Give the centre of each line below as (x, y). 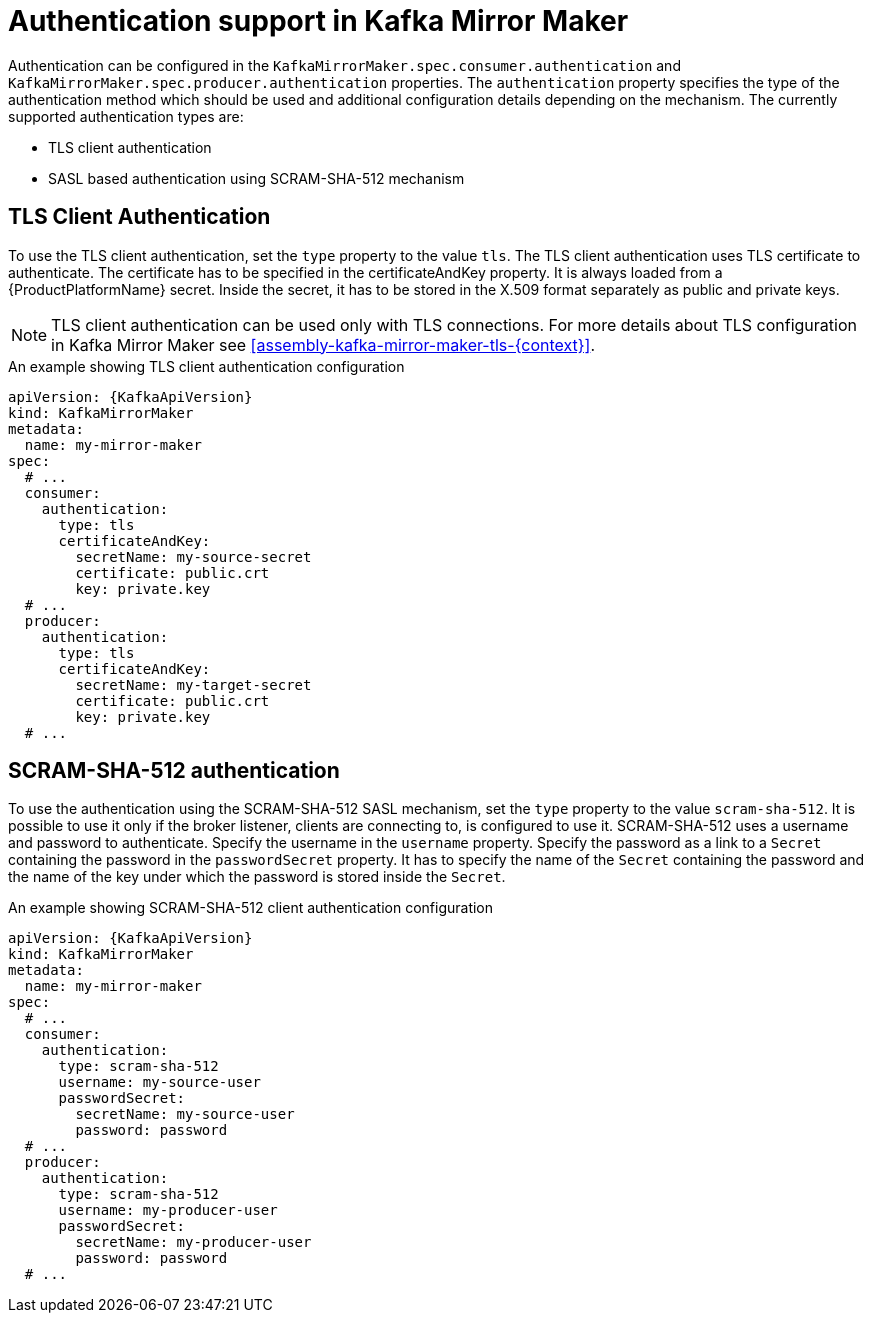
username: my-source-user (159, 1082)
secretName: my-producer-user (193, 1242)
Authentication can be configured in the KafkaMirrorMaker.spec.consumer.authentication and (344, 65)
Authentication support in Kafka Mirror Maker (318, 21)
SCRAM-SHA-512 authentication (174, 771)
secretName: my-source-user (185, 1114)
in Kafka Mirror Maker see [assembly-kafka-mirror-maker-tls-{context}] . (323, 344)
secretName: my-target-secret (193, 684)
